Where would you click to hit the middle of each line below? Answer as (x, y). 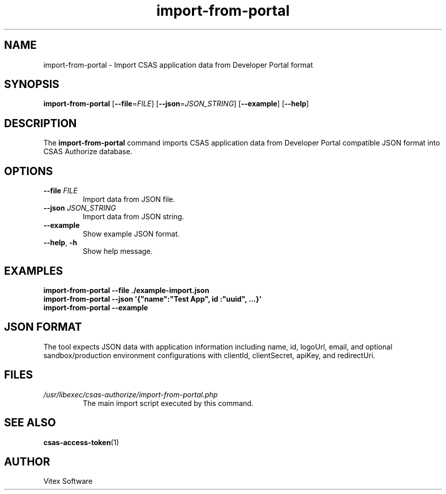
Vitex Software (68, 481)
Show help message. (118, 251)
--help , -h (60, 243)
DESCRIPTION (40, 123)
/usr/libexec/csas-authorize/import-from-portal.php (131, 394)
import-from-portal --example (96, 307)
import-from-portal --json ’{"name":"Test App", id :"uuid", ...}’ (152, 299)
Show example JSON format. (131, 234)
